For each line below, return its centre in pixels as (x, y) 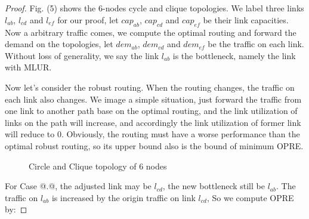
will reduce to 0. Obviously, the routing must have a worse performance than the (152, 134)
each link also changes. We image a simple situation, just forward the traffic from (153, 99)
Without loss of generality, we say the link (82, 55)
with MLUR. (28, 67)
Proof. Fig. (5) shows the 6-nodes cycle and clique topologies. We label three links (154, 8)
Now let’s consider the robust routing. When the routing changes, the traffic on (150, 87)
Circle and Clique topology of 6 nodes (98, 166)
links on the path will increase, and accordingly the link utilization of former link (153, 122)
